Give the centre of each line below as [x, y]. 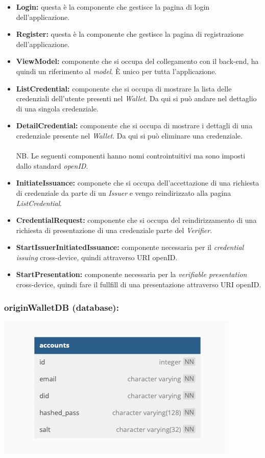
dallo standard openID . [52, 165]
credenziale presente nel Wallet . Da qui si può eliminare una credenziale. [129, 135]
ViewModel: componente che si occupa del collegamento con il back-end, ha [137, 61]
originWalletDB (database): [62, 307]
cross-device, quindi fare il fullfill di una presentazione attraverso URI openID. [139, 284]
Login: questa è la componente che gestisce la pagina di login [113, 7]
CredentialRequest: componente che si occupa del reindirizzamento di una [136, 220]
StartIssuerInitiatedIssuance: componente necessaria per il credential [130, 247]
